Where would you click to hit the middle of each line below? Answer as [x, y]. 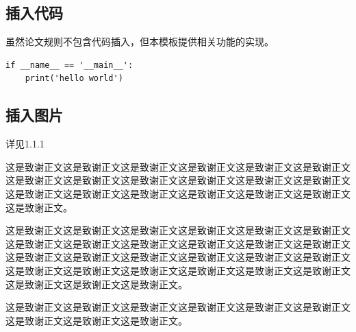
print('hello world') [74, 79]
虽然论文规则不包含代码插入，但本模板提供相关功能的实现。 [140, 41]
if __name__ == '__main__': [69, 65]
